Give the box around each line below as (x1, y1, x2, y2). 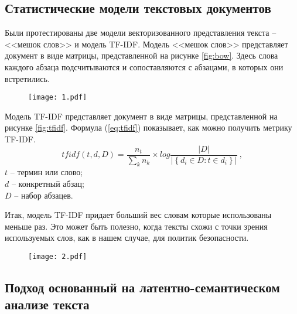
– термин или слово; (10, 166, 83, 178)
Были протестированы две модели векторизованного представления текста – (5, 26, 276, 39)
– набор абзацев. (14, 189, 73, 201)
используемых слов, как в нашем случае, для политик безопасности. (5, 231, 249, 244)
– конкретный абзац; (11, 178, 84, 190)
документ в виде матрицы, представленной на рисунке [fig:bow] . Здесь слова (5, 49, 278, 62)
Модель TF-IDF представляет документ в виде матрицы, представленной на (5, 110, 278, 122)
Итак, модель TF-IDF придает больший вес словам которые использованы (5, 209, 272, 221)
